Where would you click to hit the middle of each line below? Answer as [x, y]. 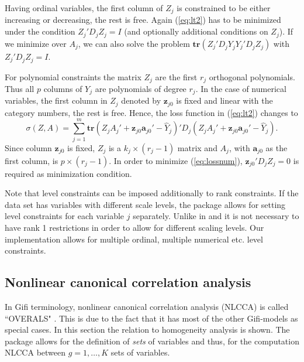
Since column [28, 147]
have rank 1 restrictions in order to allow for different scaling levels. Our [134, 227]
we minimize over [36, 43]
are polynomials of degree [141, 88]
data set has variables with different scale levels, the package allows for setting [145, 204]
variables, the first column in [56, 100]
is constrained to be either [224, 8]
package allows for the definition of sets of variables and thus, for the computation [152, 341]
